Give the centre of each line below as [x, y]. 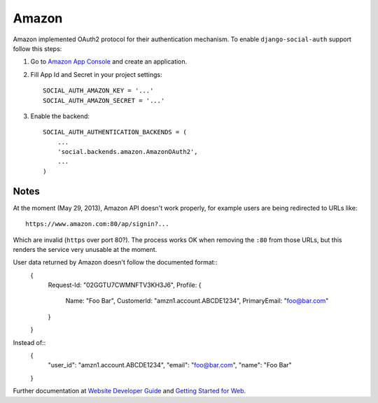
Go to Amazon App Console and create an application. [109, 62]
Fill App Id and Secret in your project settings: [96, 74]
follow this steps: [37, 48]
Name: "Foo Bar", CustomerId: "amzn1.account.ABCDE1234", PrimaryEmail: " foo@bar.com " [197, 301]
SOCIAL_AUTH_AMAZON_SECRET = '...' [104, 100]
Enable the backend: [60, 116]
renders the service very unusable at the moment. [85, 249]
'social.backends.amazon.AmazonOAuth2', [128, 152]
